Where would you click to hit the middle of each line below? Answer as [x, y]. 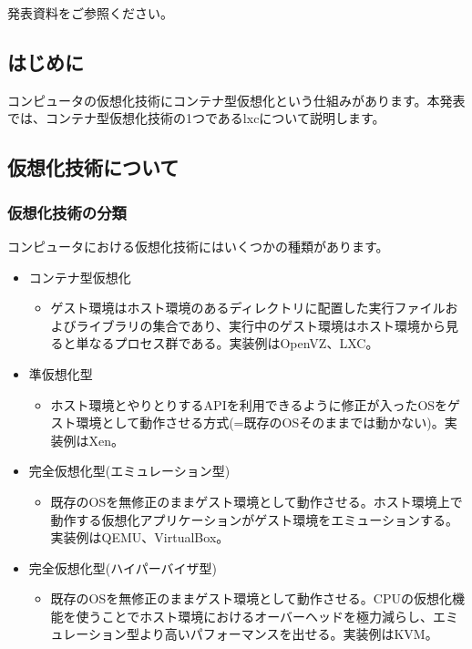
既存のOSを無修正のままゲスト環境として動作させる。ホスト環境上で [257, 501]
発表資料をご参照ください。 [90, 13]
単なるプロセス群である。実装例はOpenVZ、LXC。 [227, 343]
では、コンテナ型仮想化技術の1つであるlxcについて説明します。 [196, 118]
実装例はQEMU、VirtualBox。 [140, 537]
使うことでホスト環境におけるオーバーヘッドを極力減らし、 [255, 616]
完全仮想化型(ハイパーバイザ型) [123, 567]
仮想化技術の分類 [67, 212]
